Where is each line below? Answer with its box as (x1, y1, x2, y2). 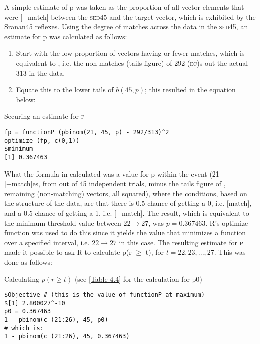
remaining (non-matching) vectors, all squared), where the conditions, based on (4, 188, 247, 198)
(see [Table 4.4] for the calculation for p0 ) (74, 273, 202, 284)
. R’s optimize (205, 217, 248, 228)
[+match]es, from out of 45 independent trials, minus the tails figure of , (4, 178, 226, 189)
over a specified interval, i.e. (4, 237, 90, 247)
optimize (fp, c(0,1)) (4, 137, 80, 144)
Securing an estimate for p (4, 111, 85, 121)
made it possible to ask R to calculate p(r (4, 247, 132, 257)
